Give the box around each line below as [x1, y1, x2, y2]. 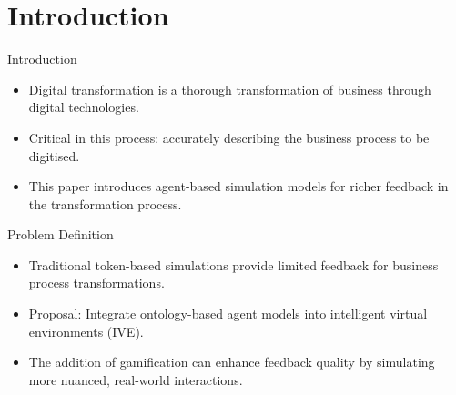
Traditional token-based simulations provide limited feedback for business [28, 255, 439, 274]
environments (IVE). [28, 321, 144, 340]
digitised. [28, 146, 80, 165]
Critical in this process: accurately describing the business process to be [28, 127, 430, 147]
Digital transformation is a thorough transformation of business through [28, 79, 431, 98]
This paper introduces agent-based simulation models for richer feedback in [28, 177, 449, 196]
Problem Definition [7, 225, 114, 244]
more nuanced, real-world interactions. [28, 370, 243, 389]
